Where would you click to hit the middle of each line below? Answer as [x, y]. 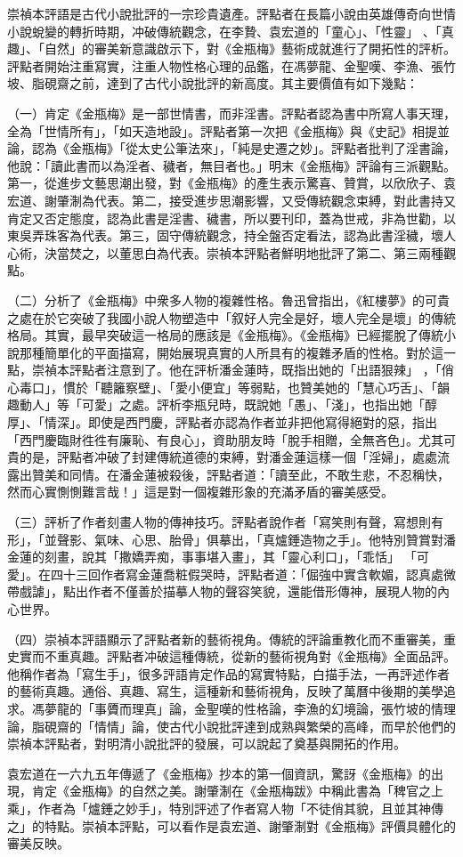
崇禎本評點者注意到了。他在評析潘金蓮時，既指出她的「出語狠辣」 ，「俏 [243, 370]
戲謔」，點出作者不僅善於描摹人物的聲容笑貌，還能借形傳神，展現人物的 [228, 591]
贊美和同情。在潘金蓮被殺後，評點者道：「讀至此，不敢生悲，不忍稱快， [240, 474]
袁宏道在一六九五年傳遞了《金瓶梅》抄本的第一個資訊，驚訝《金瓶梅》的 [219, 773]
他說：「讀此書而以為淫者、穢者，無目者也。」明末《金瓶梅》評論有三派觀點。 [231, 165]
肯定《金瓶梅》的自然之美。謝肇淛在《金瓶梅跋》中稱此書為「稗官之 [231, 791]
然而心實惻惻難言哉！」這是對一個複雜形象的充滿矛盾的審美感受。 [200, 492]
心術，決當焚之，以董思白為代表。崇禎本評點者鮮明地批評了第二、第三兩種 [225, 252]
